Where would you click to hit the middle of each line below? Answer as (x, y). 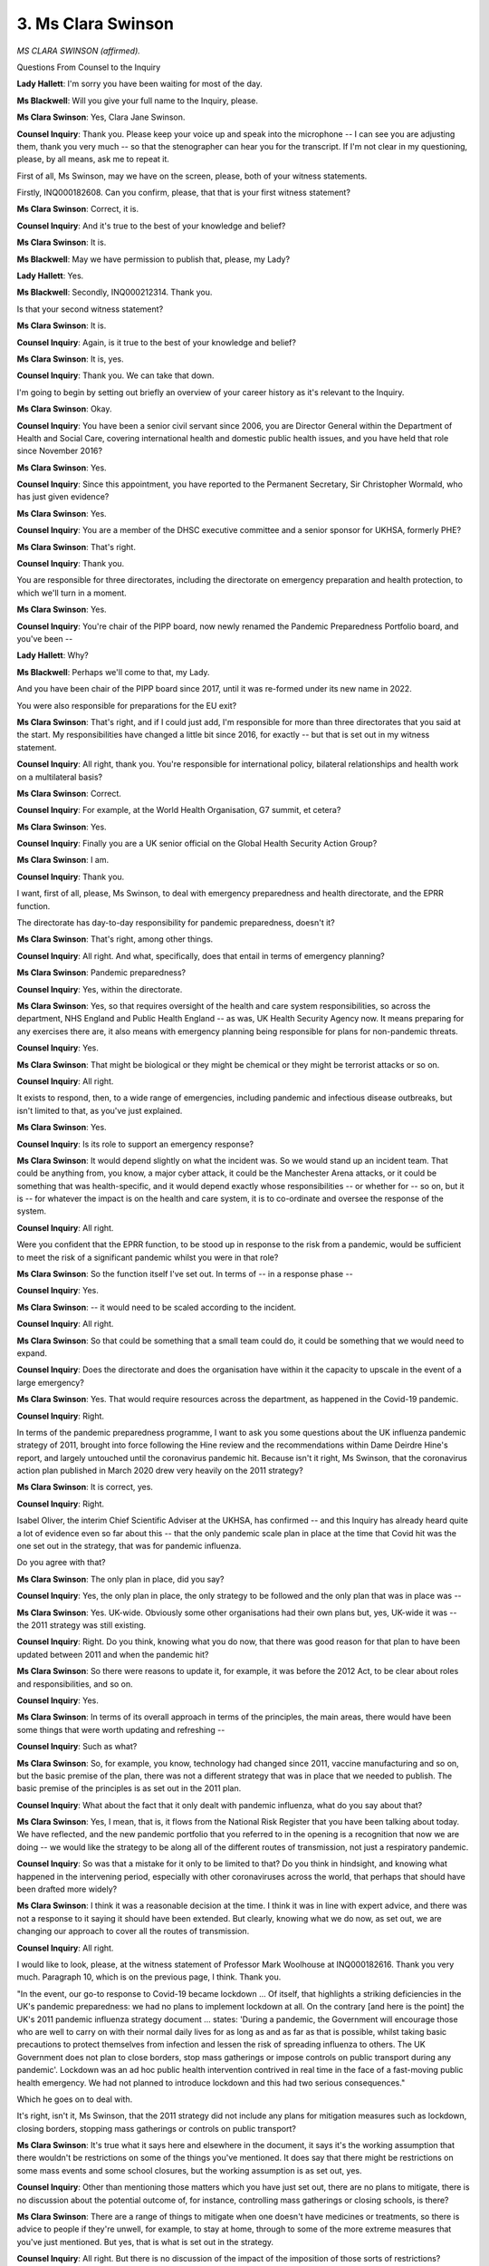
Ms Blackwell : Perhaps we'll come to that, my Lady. (113, 672)
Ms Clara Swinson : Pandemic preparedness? (101, 973)
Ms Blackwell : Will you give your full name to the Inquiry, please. (137, 101)
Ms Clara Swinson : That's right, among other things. (115, 939)
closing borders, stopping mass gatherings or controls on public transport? (156, 2128)
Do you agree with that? (61, 1563)
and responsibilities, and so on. (75, 1684)
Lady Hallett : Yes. (50, 276)
